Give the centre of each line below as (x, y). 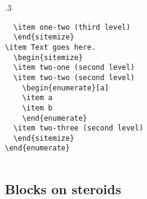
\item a (37, 98)
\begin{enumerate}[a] (65, 88)
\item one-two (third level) (72, 27)
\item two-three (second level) (79, 128)
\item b (37, 108)
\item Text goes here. (51, 47)
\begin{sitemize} (48, 57)
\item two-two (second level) (74, 77)
